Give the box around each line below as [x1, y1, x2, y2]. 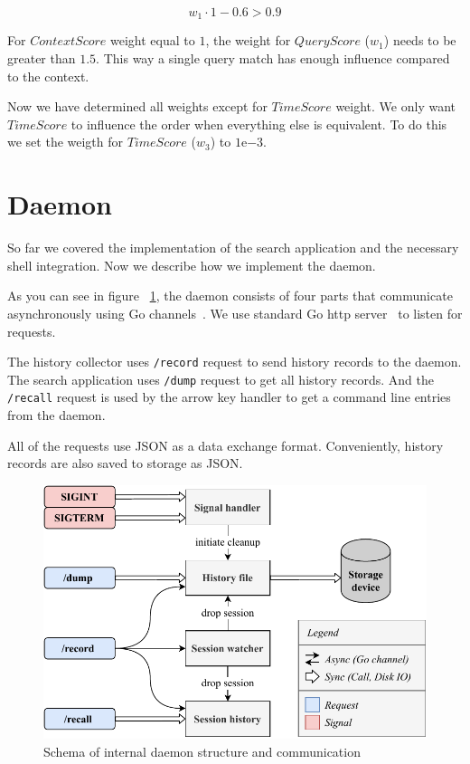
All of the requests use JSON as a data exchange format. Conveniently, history [7, 435, 444, 454]
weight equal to [110, 31, 195, 50]
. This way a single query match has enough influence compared [96, 49, 450, 68]
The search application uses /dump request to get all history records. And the [7, 369, 434, 388]
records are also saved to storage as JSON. [7, 454, 243, 473]
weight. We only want [335, 97, 456, 116]
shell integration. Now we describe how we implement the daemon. [7, 255, 376, 274]
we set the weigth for [7, 132, 124, 151]
